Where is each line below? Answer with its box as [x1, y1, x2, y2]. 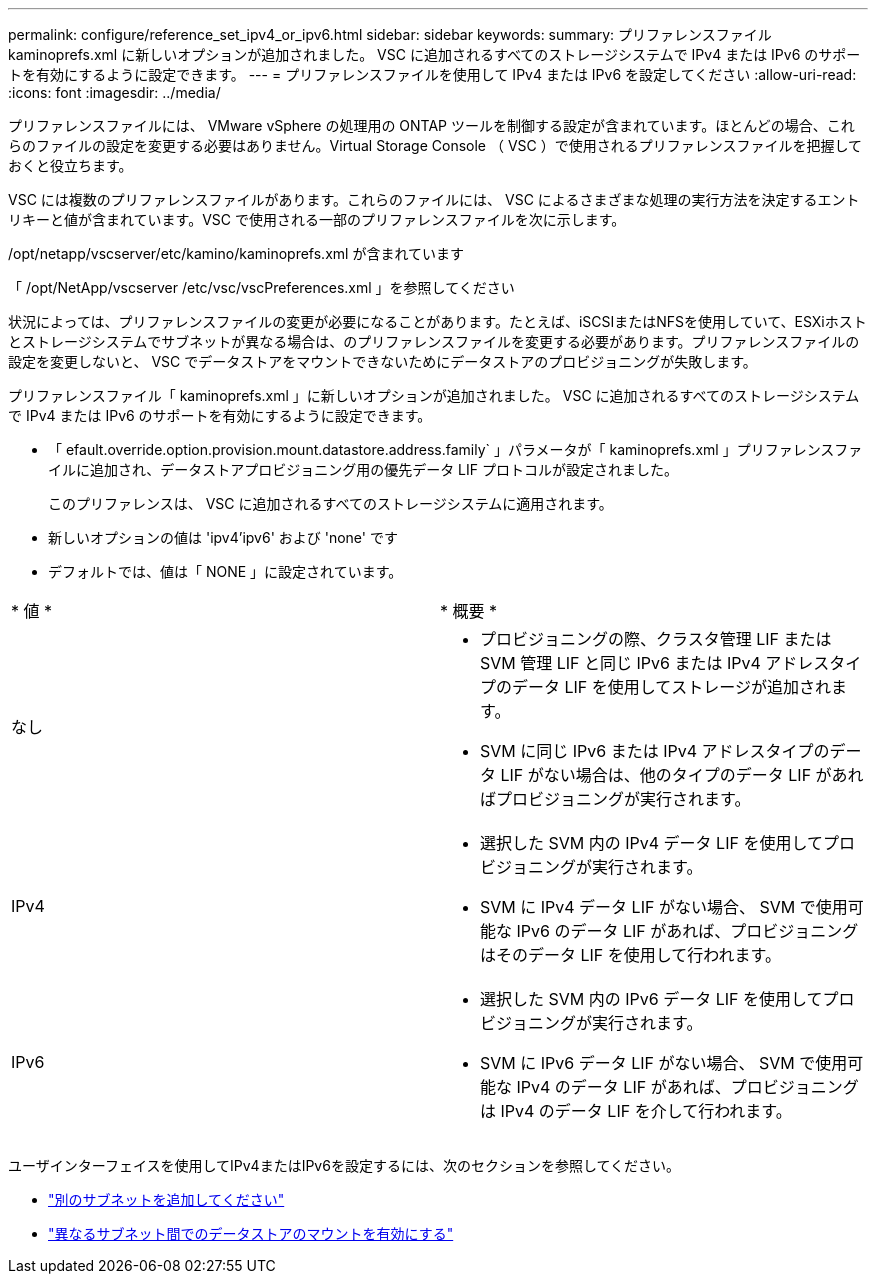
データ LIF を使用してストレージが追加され [512, 677, 831, 697]
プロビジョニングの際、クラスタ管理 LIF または [480, 629, 832, 649]
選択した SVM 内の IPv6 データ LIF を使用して [480, 989, 823, 1009]
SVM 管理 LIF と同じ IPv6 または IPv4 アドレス [480, 653, 830, 673]
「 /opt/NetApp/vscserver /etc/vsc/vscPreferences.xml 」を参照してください [8, 279, 515, 296]
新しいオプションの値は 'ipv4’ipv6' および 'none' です [48, 529, 398, 546]
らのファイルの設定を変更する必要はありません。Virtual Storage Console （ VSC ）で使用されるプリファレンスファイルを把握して [8, 137, 863, 154]
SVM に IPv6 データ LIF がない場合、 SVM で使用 [480, 1053, 848, 1073]
